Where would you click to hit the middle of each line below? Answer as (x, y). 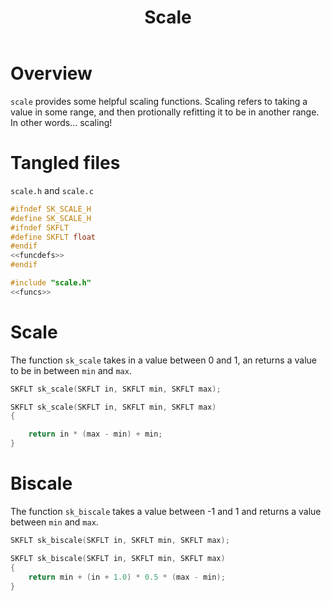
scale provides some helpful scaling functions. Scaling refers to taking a (159, 101)
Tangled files (65, 163)
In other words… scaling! (61, 122)
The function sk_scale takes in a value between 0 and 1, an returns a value (163, 360)
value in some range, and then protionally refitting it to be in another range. (165, 112)
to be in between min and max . (71, 370)
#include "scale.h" (51, 283)
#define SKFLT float (53, 237)
